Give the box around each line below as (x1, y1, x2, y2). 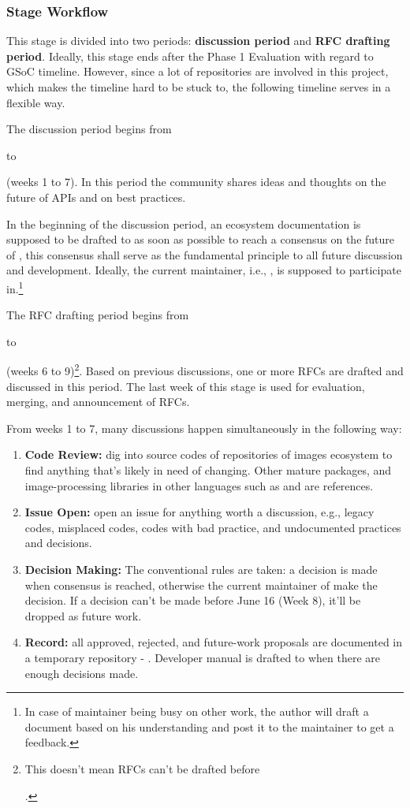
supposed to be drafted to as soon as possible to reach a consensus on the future (6, 231, 395, 248)
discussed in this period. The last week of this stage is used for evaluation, (6, 378, 365, 394)
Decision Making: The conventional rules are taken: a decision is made (24, 560, 378, 577)
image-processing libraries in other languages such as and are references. (24, 477, 374, 493)
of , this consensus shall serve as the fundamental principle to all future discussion (6, 246, 403, 263)
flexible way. (6, 94, 65, 110)
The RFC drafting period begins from (6, 307, 189, 323)
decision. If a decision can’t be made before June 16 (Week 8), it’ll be (24, 592, 361, 609)
